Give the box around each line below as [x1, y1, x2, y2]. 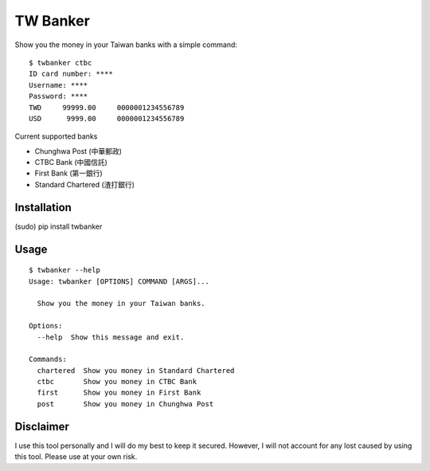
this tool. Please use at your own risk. [14, 452, 138, 461]
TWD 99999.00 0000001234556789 [29, 103, 185, 112]
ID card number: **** [29, 69, 113, 79]
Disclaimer [14, 419, 69, 434]
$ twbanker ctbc [29, 58, 92, 67]
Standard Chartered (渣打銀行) [34, 179, 135, 189]
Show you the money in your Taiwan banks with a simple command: [14, 40, 238, 49]
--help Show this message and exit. [37, 332, 185, 342]
